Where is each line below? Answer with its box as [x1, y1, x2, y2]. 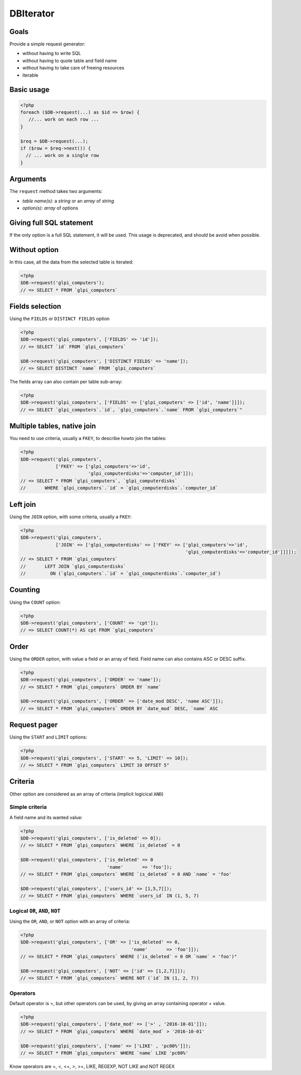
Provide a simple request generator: [9, 41, 86, 47]
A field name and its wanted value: [9, 814, 83, 820]
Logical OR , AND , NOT [9, 907, 61, 914]
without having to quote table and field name [22, 57, 117, 64]
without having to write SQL [22, 50, 82, 57]
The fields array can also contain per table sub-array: [9, 379, 123, 385]
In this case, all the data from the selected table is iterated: [9, 259, 134, 265]
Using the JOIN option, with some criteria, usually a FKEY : [9, 514, 132, 520]
